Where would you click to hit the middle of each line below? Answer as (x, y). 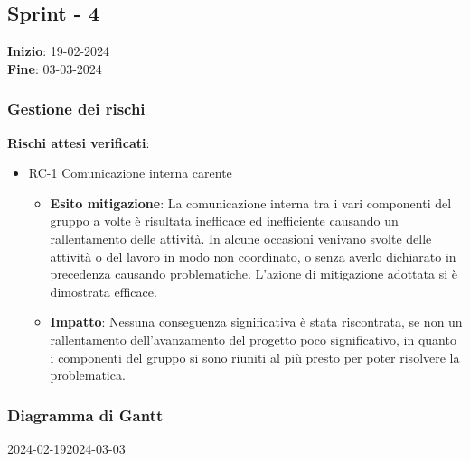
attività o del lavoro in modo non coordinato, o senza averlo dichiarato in (253, 256)
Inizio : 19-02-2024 (59, 51)
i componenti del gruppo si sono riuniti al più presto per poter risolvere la (255, 357)
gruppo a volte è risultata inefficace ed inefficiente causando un (224, 221)
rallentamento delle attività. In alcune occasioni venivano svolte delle (241, 238)
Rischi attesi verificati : (79, 142)
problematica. (88, 375)
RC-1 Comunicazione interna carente (130, 173)
